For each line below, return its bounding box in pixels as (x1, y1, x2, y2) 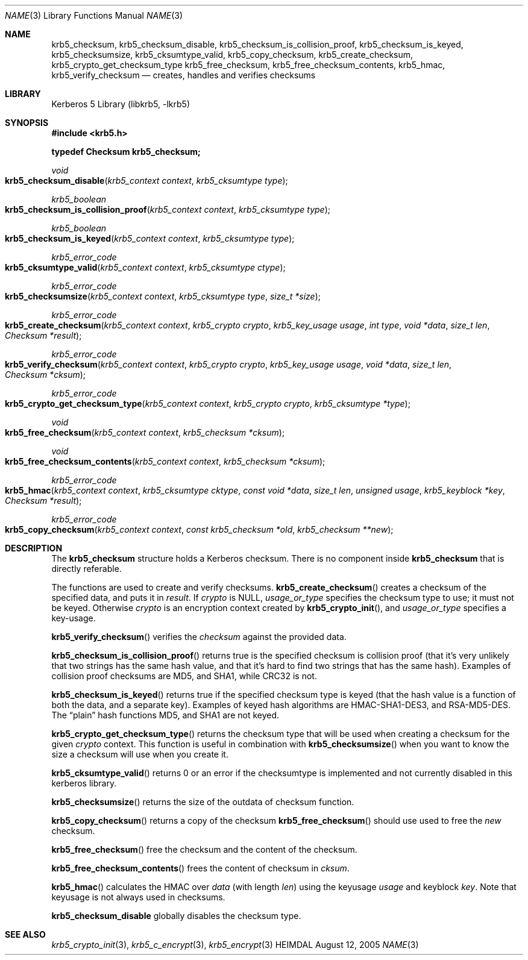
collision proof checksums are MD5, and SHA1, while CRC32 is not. (51, 671, 317, 681)
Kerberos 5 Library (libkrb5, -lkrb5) (51, 99, 190, 109)
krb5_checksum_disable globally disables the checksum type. (51, 911, 301, 921)
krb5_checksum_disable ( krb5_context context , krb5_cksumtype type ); (5, 175, 288, 186)
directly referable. (51, 563, 122, 574)
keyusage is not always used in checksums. (51, 892, 225, 902)
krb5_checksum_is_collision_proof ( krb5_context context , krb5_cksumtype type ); (5, 204, 331, 215)
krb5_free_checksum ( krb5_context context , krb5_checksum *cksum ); (5, 427, 285, 438)
